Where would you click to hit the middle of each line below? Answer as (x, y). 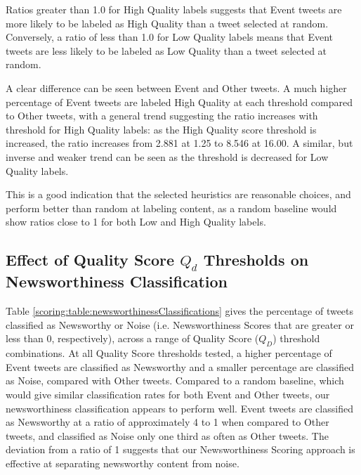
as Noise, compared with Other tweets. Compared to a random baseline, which (175, 380)
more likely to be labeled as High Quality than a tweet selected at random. (167, 23)
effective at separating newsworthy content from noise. (123, 463)
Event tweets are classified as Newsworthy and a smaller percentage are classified (180, 366)
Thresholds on (256, 260)
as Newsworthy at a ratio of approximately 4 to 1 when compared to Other (168, 422)
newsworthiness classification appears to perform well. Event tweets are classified (179, 408)
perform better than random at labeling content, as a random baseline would (171, 208)
